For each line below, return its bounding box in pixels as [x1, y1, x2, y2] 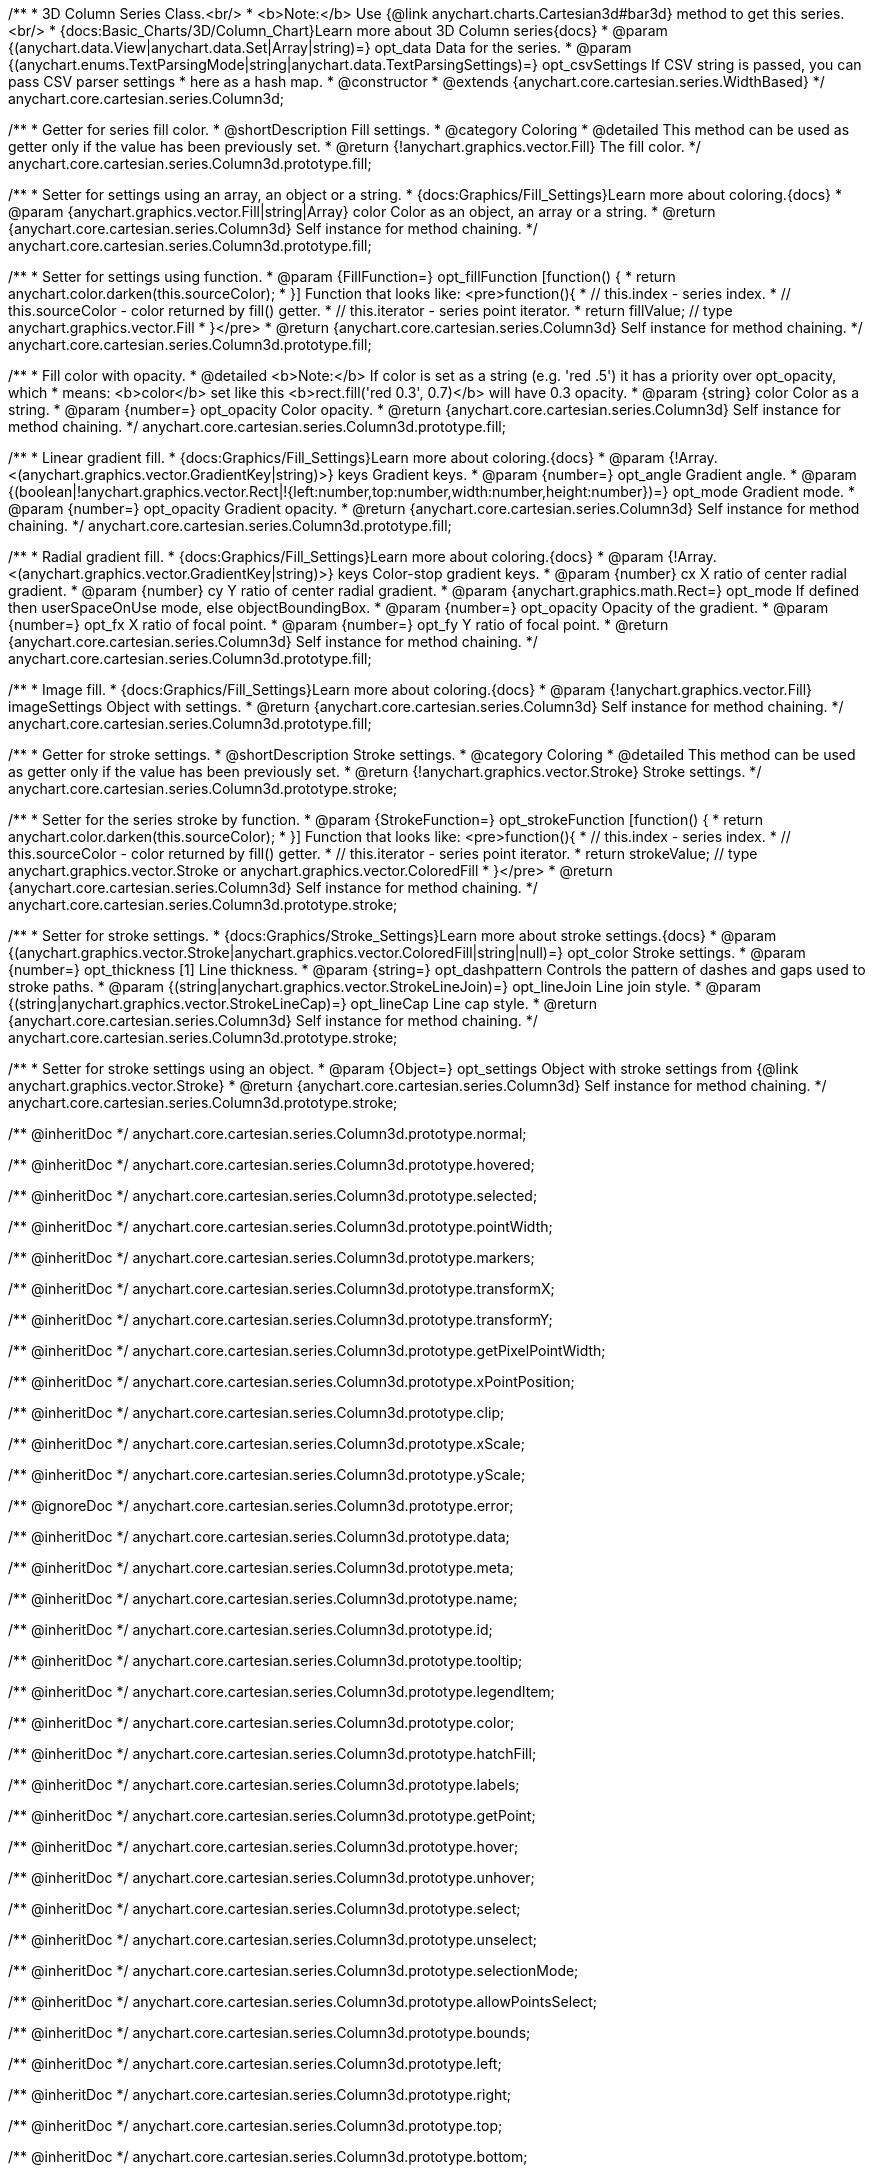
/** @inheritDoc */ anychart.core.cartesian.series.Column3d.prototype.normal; [8, 1125, 527, 1142]
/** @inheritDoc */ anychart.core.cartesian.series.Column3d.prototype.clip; [8, 1404, 505, 1421]
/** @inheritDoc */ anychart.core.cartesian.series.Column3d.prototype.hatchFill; [8, 1745, 537, 1762]
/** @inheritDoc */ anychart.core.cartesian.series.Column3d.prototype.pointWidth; [8, 1218, 553, 1235]
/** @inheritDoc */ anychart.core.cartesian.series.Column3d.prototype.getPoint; [8, 1807, 536, 1824]
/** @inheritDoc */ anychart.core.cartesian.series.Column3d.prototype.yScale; [8, 1466, 526, 1483]
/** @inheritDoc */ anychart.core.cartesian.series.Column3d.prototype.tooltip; [8, 1652, 523, 1669]
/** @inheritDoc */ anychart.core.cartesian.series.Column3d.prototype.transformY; [8, 1311, 553, 1328]
